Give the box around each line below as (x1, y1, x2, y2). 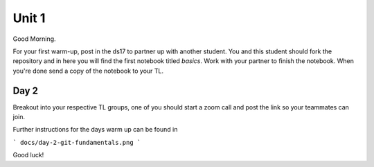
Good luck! (12, 151, 44, 159)
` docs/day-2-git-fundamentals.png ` (12, 139, 141, 146)
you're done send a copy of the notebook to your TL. (12, 67, 164, 75)
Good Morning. (12, 35, 56, 43)
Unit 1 (12, 10, 46, 26)
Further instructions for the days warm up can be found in (12, 125, 178, 134)
